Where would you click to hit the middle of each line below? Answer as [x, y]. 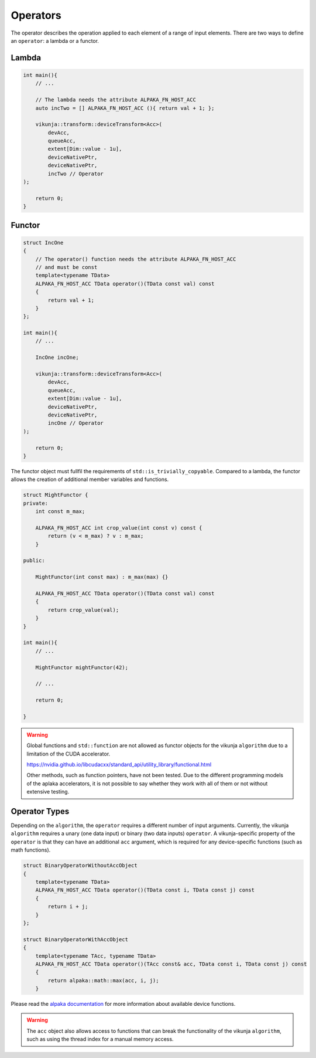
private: [36, 503]
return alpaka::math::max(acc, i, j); [103, 980]
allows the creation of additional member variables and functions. [90, 479]
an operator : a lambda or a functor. [55, 40]
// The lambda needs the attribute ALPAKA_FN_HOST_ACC [116, 100]
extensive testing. [48, 792]
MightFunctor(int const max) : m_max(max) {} [102, 577]
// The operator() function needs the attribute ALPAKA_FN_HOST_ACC [136, 259]
